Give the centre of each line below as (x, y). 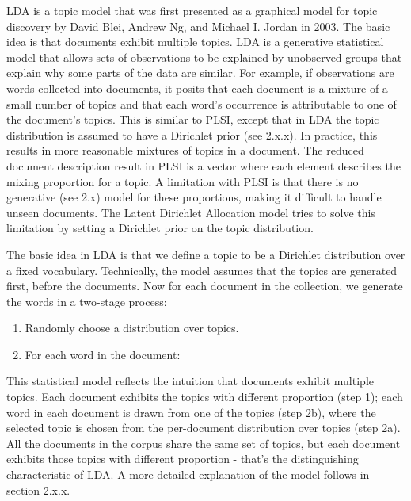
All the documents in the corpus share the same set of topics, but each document (204, 443)
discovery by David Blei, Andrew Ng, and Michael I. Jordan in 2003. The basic (198, 26)
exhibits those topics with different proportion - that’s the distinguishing (183, 459)
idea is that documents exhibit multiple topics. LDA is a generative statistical (195, 42)
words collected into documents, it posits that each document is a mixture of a (197, 88)
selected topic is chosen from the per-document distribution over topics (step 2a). (204, 428)
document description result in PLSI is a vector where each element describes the (204, 165)
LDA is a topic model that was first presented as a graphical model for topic (192, 10)
